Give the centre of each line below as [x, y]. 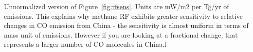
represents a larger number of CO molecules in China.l [85, 44]
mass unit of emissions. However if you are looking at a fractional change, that [121, 34]
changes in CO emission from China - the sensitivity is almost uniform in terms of [126, 25]
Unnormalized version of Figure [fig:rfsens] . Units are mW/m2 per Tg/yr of [117, 6]
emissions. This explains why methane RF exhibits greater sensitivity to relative [124, 16]
